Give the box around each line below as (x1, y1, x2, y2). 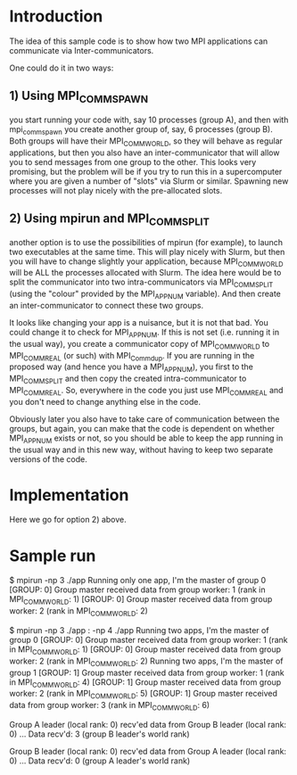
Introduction (9, 6, 103, 27)
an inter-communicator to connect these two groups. (9, 300, 203, 310)
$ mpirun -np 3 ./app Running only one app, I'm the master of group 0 (9, 575, 267, 586)
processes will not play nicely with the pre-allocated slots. (9, 185, 223, 195)
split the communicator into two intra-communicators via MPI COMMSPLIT (9, 276, 274, 290)
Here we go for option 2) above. (9, 515, 127, 525)
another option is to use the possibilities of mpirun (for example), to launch (9, 236, 284, 247)
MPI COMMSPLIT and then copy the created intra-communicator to (9, 373, 247, 385)
